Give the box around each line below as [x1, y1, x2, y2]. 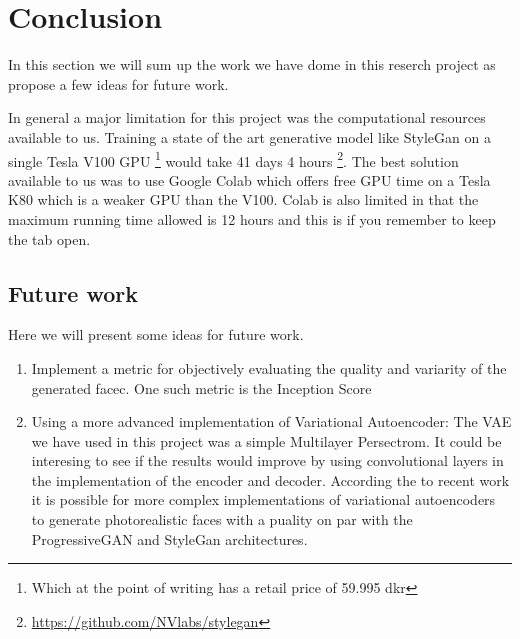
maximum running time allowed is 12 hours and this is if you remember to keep [8, 208, 496, 229]
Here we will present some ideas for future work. [8, 324, 304, 345]
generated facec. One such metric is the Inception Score [31, 377, 372, 398]
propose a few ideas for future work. [8, 73, 229, 94]
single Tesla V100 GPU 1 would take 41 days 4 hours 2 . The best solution [8, 147, 459, 171]
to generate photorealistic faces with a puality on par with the [31, 509, 413, 530]
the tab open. [8, 228, 91, 249]
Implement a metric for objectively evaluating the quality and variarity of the [31, 357, 507, 378]
